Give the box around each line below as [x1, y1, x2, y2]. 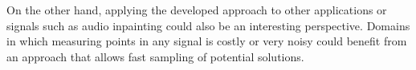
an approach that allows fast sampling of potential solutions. [6, 48, 304, 64]
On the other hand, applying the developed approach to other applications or [6, 2, 387, 17]
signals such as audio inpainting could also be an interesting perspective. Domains [6, 17, 410, 33]
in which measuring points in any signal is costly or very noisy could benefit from [6, 33, 407, 49]
